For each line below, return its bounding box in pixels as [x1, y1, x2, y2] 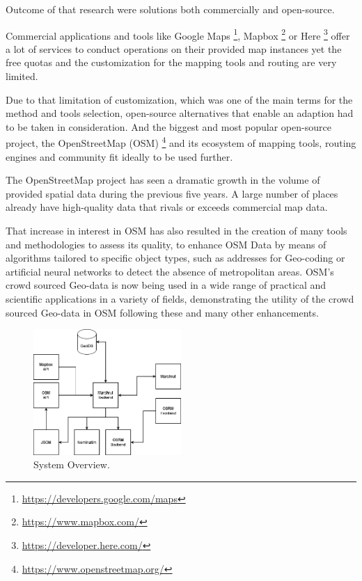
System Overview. [33, 457, 110, 472]
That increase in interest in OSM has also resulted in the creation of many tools [6, 223, 347, 238]
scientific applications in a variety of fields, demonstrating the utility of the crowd [6, 292, 354, 305]
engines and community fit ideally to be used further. [6, 149, 233, 164]
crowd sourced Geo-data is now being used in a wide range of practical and [6, 278, 326, 292]
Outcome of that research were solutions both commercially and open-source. [6, 2, 335, 16]
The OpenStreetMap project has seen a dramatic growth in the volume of [6, 173, 320, 187]
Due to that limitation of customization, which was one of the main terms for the [6, 92, 353, 106]
